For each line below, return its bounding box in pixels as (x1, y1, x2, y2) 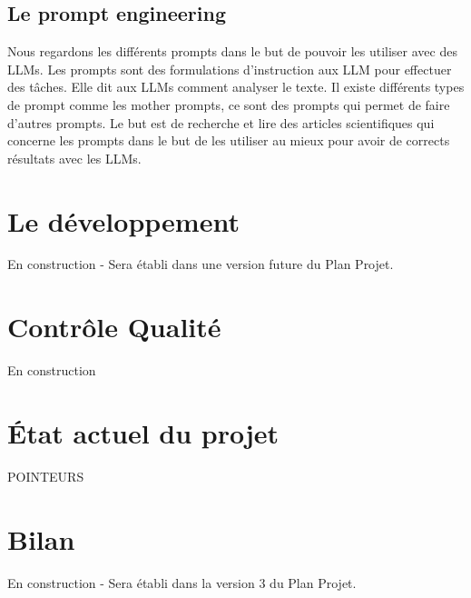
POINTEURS (7, 466, 84, 485)
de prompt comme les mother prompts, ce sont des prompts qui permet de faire (7, 95, 450, 114)
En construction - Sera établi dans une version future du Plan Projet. (7, 254, 394, 274)
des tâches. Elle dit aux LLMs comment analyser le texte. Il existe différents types (7, 77, 465, 96)
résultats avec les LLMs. (7, 148, 142, 167)
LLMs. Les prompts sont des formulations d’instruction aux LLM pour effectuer (7, 59, 452, 78)
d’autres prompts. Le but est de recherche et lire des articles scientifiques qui (7, 113, 435, 132)
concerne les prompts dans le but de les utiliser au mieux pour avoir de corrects (7, 131, 450, 150)
